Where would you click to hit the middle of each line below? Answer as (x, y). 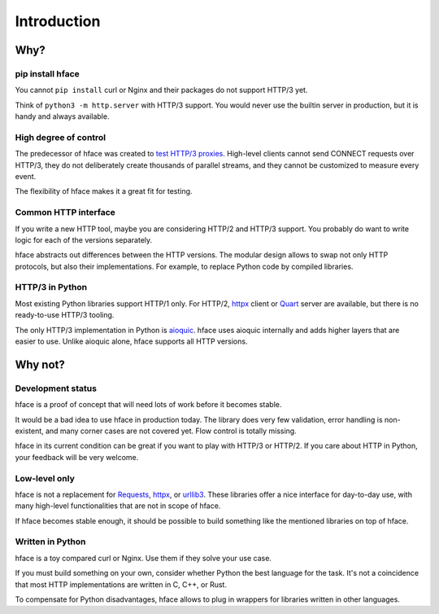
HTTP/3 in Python (51, 287)
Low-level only (45, 478)
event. (26, 177)
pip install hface (48, 73)
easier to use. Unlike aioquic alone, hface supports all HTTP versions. (131, 341)
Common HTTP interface (65, 213)
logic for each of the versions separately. (84, 239)
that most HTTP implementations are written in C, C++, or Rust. (121, 584)
